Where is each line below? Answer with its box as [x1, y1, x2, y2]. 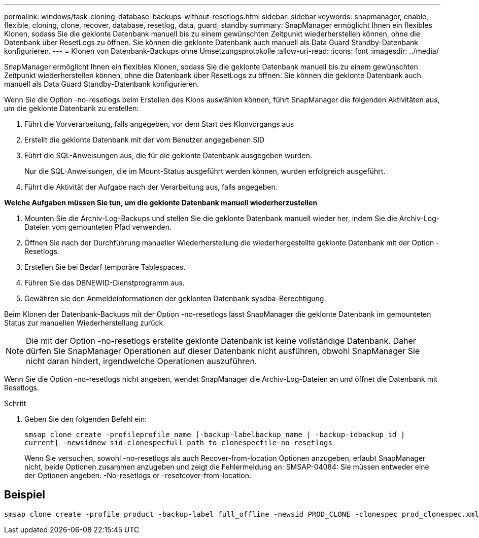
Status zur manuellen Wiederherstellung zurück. [4, 318, 165, 327]
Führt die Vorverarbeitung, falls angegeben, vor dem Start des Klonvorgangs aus [24, 120, 294, 128]
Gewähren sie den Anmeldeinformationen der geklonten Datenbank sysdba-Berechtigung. [24, 294, 326, 303]
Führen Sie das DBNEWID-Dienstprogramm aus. [24, 278, 185, 287]
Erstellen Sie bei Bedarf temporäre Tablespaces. [24, 263, 186, 271]
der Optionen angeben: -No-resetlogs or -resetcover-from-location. [24, 471, 251, 480]
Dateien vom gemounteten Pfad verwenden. [24, 223, 172, 231]
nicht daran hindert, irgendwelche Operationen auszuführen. [26, 356, 257, 366]
